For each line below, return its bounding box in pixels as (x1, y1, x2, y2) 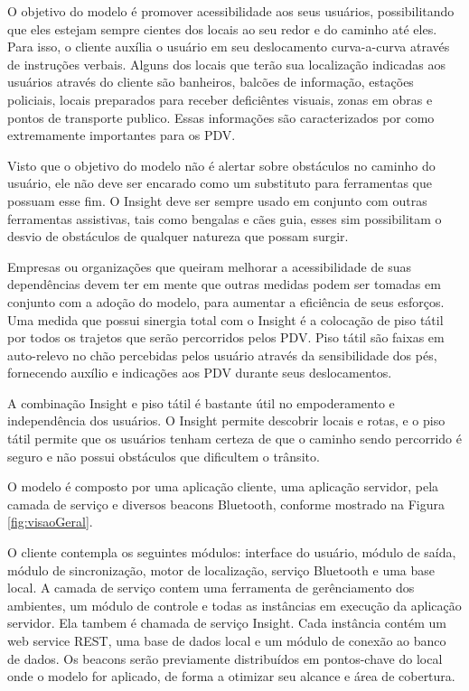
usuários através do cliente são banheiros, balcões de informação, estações (7, 72, 414, 91)
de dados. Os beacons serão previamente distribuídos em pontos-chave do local (7, 649, 443, 668)
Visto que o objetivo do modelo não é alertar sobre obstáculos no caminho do (7, 155, 436, 174)
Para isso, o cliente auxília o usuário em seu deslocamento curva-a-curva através (7, 37, 450, 56)
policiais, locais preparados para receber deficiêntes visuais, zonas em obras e (7, 89, 433, 108)
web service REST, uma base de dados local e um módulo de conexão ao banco (7, 631, 446, 649)
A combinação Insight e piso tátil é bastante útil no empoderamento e (7, 393, 395, 412)
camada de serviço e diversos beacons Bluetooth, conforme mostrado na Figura (7, 494, 445, 513)
